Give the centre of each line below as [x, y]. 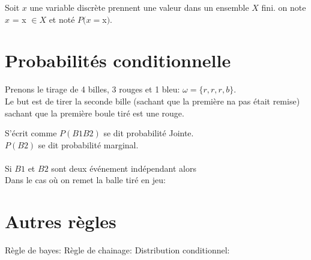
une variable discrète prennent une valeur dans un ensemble [139, 7]
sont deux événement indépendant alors [124, 168]
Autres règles [61, 221]
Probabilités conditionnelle [118, 60]
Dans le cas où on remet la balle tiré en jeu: [85, 180]
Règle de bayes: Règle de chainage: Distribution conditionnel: [117, 250]
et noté [62, 19]
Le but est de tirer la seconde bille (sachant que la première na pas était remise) [152, 101]
